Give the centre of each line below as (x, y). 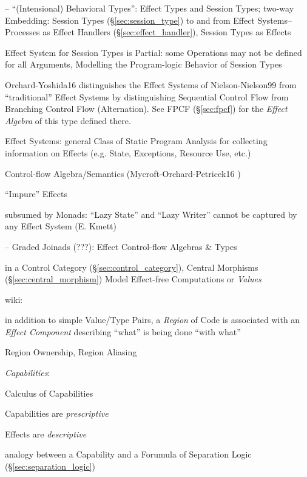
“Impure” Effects (36, 194)
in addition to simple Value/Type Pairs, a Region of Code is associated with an (153, 320)
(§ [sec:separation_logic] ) (50, 466)
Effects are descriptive (46, 433)
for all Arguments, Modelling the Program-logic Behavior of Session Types (143, 64)
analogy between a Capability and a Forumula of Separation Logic (128, 454)
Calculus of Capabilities (49, 393)
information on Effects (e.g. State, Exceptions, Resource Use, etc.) (128, 152)
